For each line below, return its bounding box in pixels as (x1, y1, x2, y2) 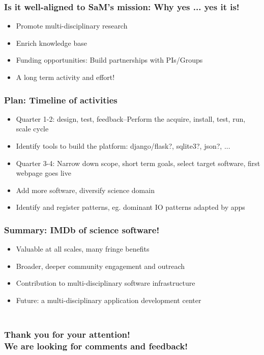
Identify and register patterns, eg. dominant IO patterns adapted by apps (16, 202, 245, 212)
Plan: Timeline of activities (4, 93, 118, 106)
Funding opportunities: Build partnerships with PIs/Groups (16, 54, 203, 65)
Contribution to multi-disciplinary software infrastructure (16, 278, 195, 288)
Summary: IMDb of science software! (4, 223, 160, 236)
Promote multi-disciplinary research (16, 20, 128, 31)
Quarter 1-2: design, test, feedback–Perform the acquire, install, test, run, (16, 113, 246, 124)
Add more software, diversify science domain (16, 184, 155, 195)
